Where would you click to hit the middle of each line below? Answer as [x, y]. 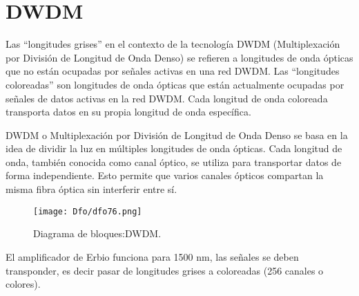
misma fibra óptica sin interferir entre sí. [91, 189]
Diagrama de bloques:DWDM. [97, 233]
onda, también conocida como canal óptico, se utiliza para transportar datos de [174, 161]
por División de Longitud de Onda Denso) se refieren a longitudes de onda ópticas [179, 57]
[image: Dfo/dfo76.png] [88, 211]
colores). [23, 284]
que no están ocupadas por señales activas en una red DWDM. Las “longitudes [173, 71]
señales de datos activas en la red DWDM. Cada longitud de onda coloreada [167, 98]
